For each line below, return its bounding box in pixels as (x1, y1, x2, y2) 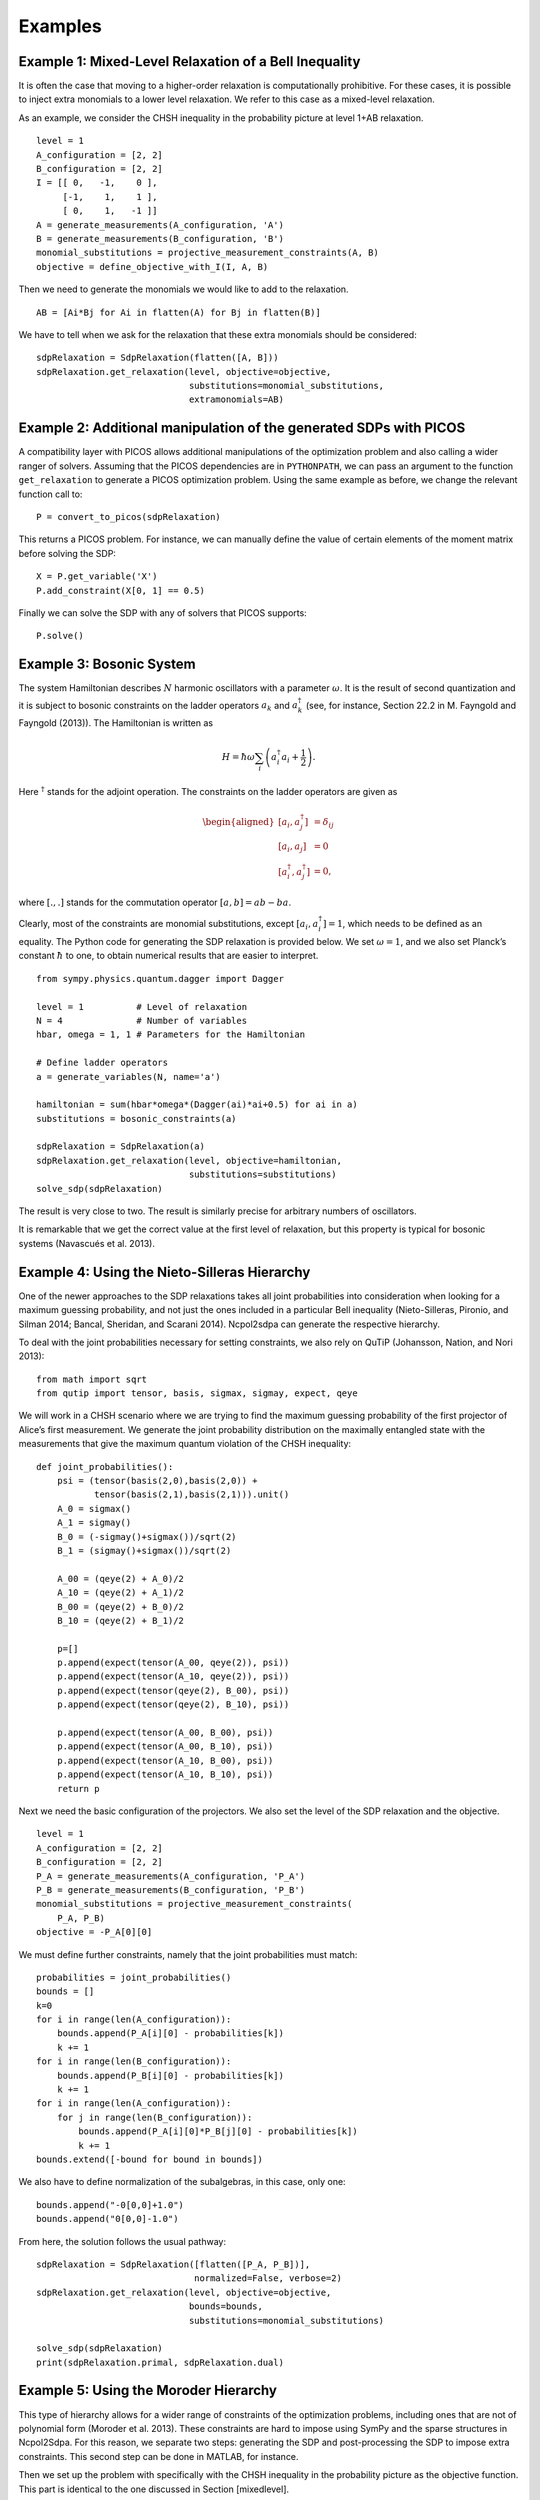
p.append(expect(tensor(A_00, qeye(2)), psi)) (56, 1657, 290, 1669)
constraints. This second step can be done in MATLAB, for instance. (18, 2450, 299, 2462)
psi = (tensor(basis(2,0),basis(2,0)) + (56, 1475, 259, 1487)
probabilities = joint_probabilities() (36, 1971, 232, 1983)
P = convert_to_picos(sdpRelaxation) (36, 511, 222, 522)
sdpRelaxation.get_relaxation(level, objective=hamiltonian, (36, 1155, 342, 1166)
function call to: (18, 488, 83, 500)
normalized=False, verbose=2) (193, 2273, 342, 2284)
